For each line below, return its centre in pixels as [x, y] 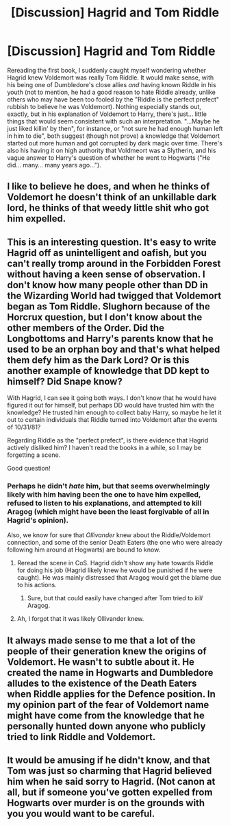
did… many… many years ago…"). [54, 165]
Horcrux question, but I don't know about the [105, 317]
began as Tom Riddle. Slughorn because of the [108, 306]
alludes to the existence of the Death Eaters [102, 683]
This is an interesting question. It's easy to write [112, 242]
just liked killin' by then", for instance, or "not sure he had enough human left [115, 128]
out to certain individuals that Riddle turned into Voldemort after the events [112, 420]
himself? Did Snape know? [65, 381]
